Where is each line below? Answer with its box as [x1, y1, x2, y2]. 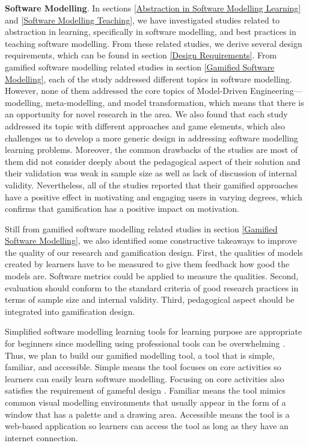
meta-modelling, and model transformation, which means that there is [46, 96, 304, 108]
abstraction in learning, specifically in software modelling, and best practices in [5, 25, 296, 38]
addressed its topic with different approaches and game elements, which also [5, 119, 286, 132]
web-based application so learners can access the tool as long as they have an [5, 420, 289, 432]
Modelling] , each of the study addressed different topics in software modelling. [5, 72, 292, 85]
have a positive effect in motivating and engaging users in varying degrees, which [5, 190, 302, 203]
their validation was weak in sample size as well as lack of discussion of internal [5, 167, 297, 179]
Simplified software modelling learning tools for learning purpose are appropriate [5, 325, 302, 338]
